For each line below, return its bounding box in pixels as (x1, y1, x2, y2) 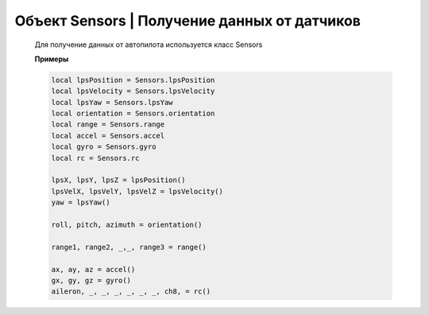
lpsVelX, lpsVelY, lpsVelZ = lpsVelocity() (51, 187, 224, 196)
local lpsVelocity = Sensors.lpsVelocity (51, 87, 215, 95)
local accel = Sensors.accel (51, 131, 165, 140)
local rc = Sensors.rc (51, 154, 140, 162)
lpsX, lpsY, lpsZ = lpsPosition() (51, 176, 186, 185)
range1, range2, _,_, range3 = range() (51, 243, 207, 251)
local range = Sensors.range (51, 120, 165, 129)
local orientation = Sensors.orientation (51, 109, 215, 119)
